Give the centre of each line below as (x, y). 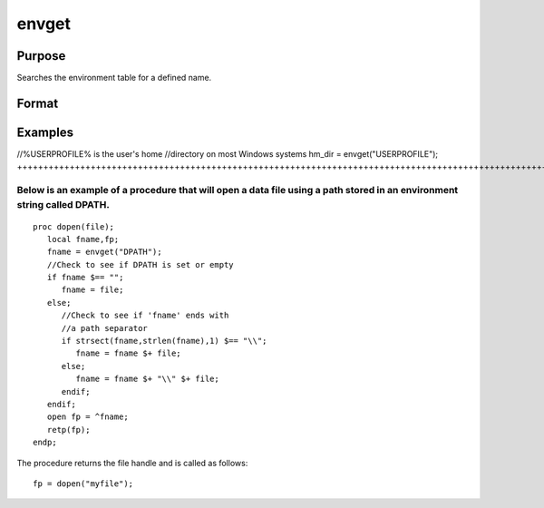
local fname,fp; (83, 239)
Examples (45, 132)
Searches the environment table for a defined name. (114, 78)
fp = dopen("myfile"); (83, 484)
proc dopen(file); (74, 226)
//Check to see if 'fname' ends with (145, 316)
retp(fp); (68, 430)
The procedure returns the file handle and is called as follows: (132, 463)
